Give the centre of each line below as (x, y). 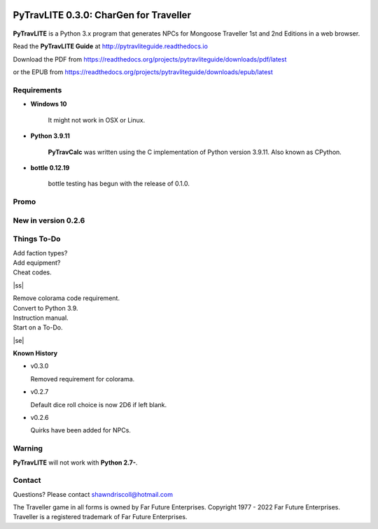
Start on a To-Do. (38, 327)
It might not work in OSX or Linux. (97, 120)
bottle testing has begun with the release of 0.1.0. (119, 184)
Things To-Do (37, 239)
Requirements (37, 90)
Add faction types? (40, 253)
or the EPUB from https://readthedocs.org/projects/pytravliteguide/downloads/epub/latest (143, 72)
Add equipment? (37, 262)
